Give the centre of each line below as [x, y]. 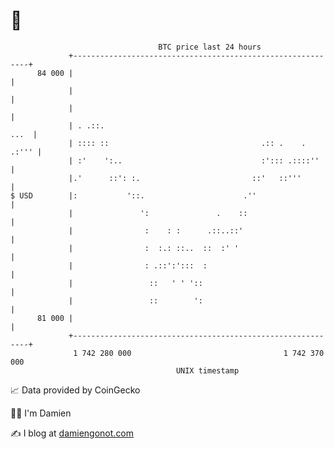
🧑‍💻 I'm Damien [41, 413]
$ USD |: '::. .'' [133, 195]
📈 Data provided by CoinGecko [75, 390]
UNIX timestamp [207, 370]
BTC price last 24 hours [210, 47]
